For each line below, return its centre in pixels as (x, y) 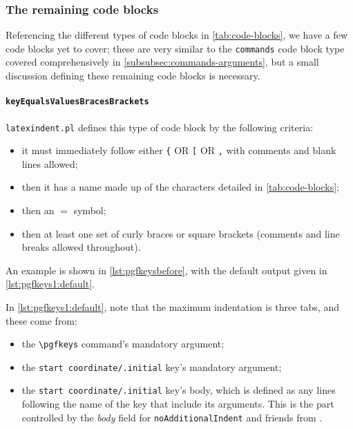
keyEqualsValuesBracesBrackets (77, 102)
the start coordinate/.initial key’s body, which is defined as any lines (179, 390)
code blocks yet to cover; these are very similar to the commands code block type (175, 48)
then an (38, 210)
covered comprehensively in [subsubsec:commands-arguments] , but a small (162, 62)
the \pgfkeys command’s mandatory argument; (123, 344)
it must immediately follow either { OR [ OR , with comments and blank (179, 150)
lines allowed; (50, 163)
